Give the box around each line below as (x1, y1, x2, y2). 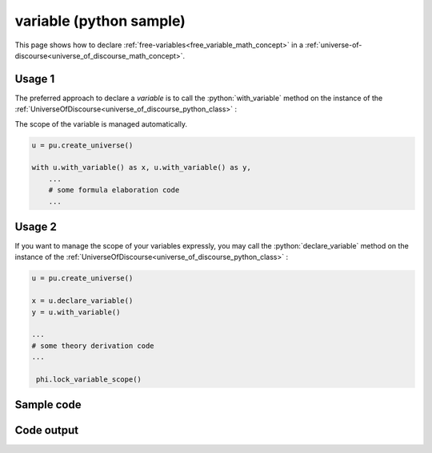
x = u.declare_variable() (31, 297, 134, 305)
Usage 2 (14, 220, 58, 233)
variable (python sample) (14, 12, 186, 30)
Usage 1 (14, 72, 55, 86)
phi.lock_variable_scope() (36, 374, 142, 384)
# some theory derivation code (31, 341, 155, 350)
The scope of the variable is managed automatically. (14, 119, 188, 128)
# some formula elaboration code (48, 185, 180, 195)
